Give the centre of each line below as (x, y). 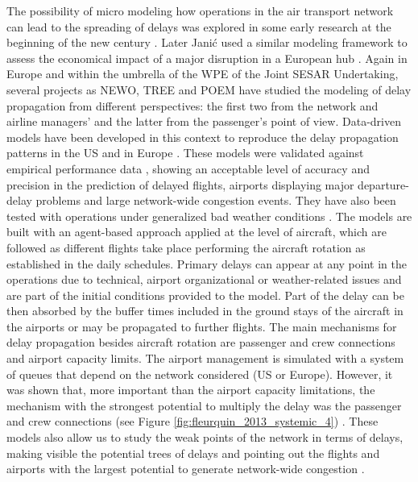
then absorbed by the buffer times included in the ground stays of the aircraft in (205, 311)
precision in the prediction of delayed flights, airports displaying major (180, 184)
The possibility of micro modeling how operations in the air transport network (200, 10)
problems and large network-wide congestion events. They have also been (216, 200)
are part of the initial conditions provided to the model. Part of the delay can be (205, 295)
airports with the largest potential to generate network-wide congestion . (186, 469)
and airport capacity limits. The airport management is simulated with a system (205, 358)
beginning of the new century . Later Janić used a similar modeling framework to (207, 42)
